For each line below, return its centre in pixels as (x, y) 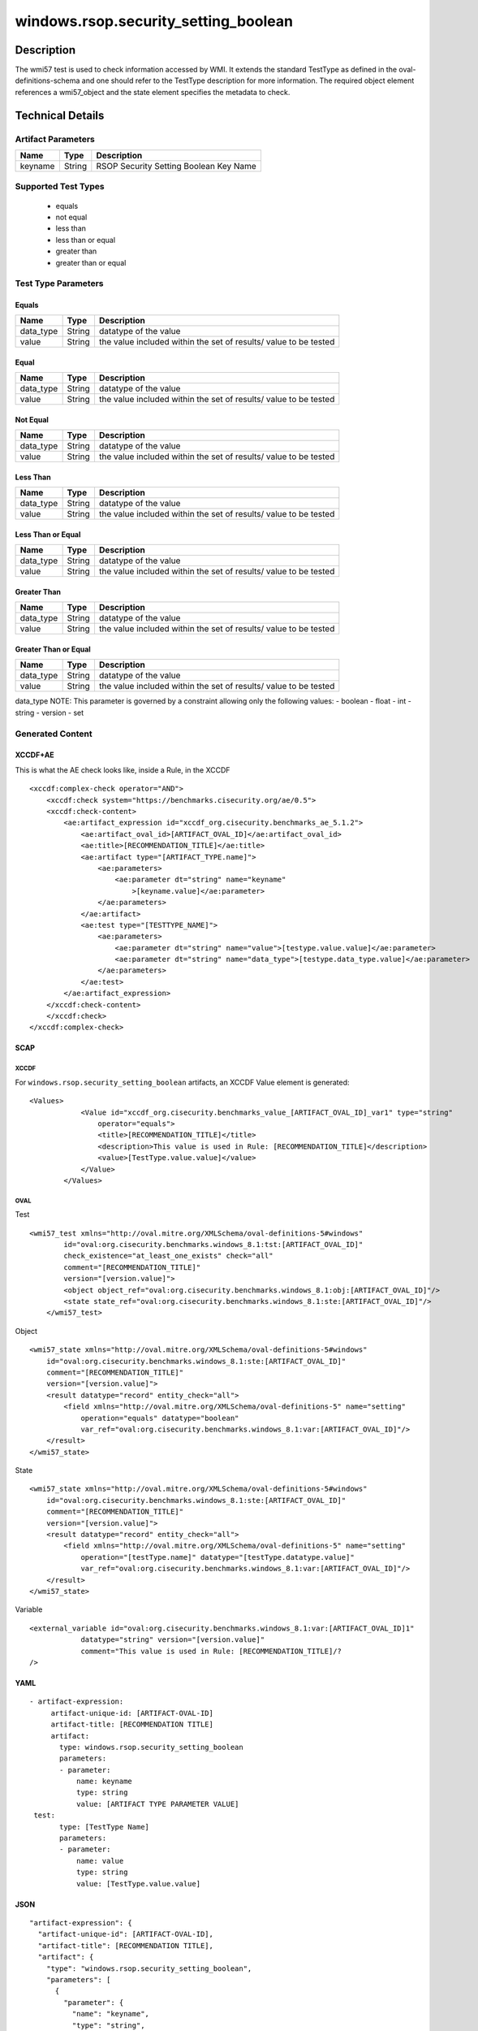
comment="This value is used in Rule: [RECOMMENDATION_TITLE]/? (211, 1651)
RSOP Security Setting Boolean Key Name (177, 166)
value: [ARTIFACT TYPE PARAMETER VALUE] (157, 1804)
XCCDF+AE (34, 755)
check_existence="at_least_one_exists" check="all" (168, 1256)
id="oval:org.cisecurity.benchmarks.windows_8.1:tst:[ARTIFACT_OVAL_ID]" (213, 1245)
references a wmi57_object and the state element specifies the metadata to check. (153, 92)
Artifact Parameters (55, 139)
